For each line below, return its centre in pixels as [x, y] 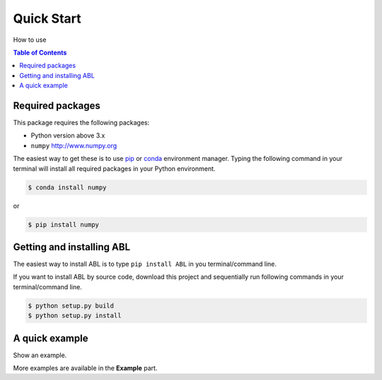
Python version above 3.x [68, 135]
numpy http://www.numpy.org [74, 145]
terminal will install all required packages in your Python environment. [114, 168]
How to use [30, 40]
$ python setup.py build [71, 306]
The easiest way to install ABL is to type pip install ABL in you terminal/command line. [145, 264]
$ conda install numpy [67, 187]
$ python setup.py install [75, 316]
